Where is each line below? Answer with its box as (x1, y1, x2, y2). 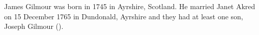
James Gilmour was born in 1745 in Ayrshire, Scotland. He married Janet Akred (4, 1, 255, 11)
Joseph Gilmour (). (4, 21, 64, 31)
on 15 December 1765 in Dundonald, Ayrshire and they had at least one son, (4, 11, 243, 21)
